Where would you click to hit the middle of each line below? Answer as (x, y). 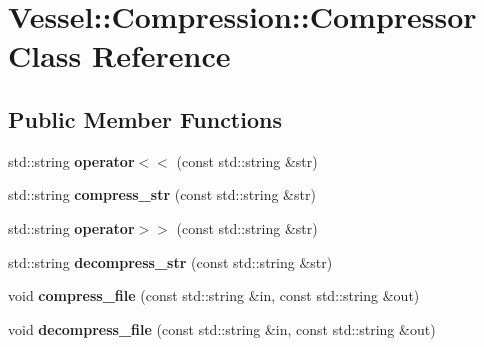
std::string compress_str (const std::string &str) (162, 194)
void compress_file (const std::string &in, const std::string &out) (214, 295)
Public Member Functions (145, 118)
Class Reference (119, 55)
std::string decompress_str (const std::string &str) (170, 261)
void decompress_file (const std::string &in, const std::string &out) (222, 328)
